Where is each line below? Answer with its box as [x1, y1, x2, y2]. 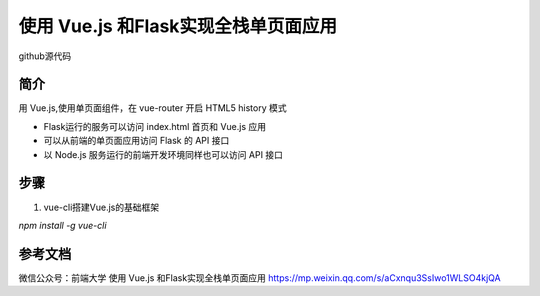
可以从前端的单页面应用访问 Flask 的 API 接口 [43, 135, 230, 147]
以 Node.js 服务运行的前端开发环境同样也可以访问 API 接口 [43, 148, 284, 160]
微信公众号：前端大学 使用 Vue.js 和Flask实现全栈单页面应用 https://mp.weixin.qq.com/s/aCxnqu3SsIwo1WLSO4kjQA [18, 271, 501, 284]
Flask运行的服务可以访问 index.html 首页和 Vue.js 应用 [43, 120, 267, 132]
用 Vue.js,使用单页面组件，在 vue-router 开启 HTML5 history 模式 [18, 102, 287, 114]
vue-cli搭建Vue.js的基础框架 [43, 201, 160, 213]
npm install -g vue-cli [18, 219, 107, 231]
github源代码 [18, 50, 72, 62]
